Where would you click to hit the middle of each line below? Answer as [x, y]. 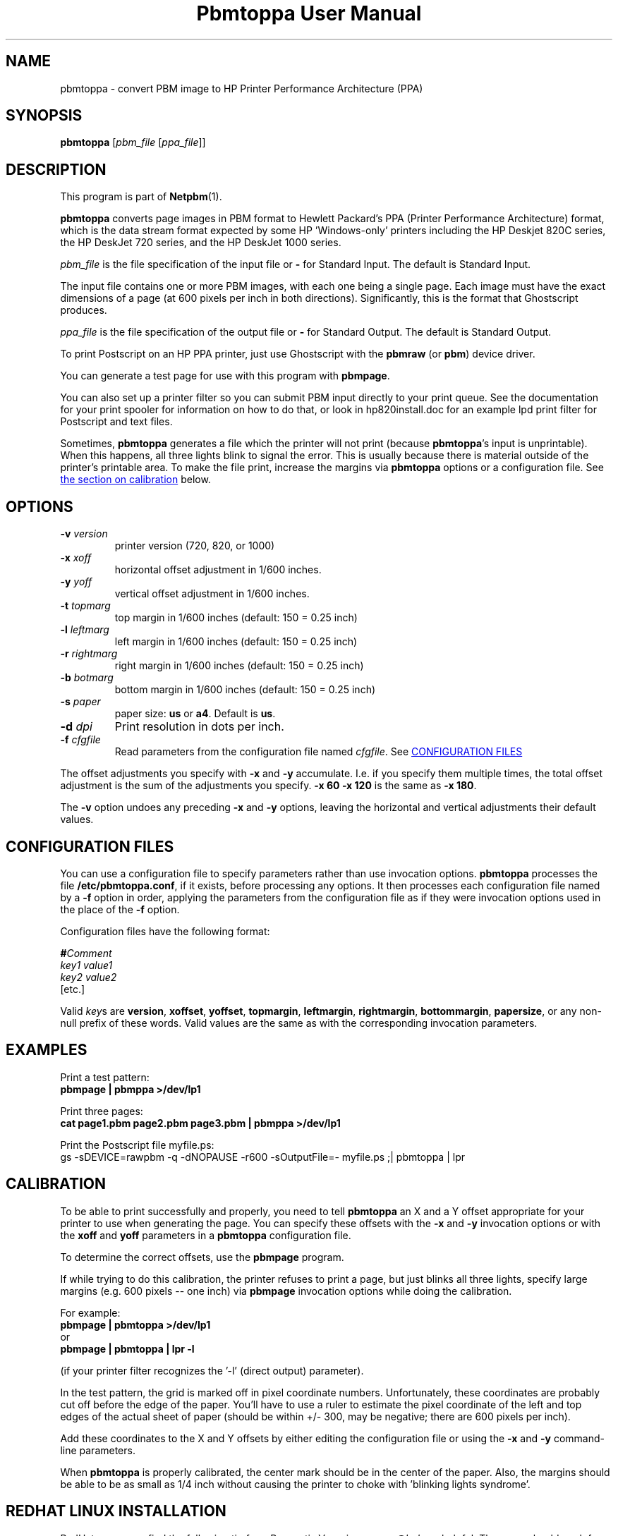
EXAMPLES [47, 1050]
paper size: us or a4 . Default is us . [195, 714]
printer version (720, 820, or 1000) [195, 546]
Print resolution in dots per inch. [199, 727]
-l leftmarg [85, 630]
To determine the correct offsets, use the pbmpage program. [202, 1257]
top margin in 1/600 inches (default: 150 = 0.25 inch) [236, 618]
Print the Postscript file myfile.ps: [137, 1145]
